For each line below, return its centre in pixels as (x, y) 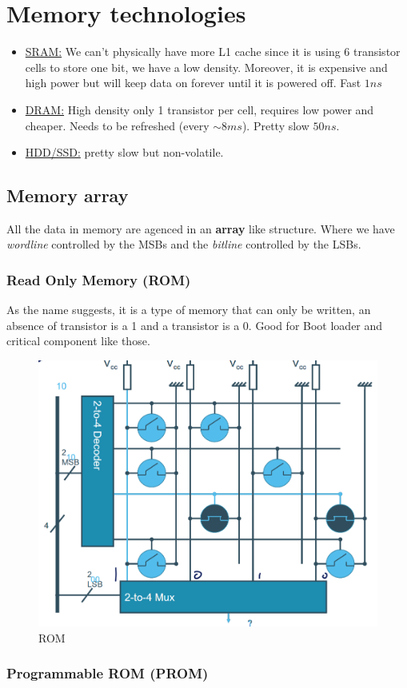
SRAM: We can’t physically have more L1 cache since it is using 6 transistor (213, 52)
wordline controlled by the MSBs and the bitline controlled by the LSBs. (184, 244)
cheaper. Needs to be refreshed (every (117, 125)
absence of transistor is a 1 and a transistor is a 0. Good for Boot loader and (195, 325)
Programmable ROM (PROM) (108, 673)
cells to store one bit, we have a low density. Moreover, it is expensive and (206, 67)
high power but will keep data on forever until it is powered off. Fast (193, 83)
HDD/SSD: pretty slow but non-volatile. (124, 152)
